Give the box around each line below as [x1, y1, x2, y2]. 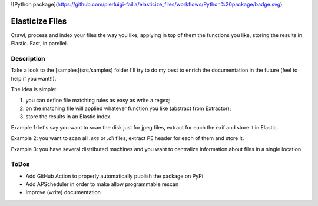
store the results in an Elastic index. [25, 113, 112, 120]
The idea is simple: [11, 86, 57, 93]
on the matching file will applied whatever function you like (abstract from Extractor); [25, 105, 231, 112]
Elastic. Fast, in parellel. [11, 40, 68, 47]
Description [11, 55, 45, 63]
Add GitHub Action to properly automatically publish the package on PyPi [25, 172, 203, 180]
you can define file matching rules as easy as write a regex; [25, 97, 170, 104]
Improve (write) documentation [25, 189, 101, 196]
